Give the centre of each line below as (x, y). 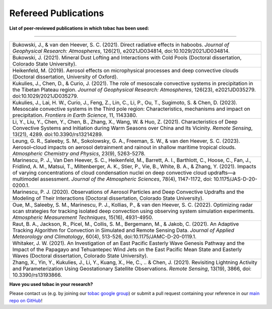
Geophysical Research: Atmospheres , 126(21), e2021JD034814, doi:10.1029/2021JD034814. (121, 51)
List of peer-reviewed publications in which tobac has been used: (79, 28)
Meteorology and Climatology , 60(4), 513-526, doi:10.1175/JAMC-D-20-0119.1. (104, 237)
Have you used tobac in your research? (51, 284)
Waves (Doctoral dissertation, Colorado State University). (80, 256)
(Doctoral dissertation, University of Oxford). (65, 76)
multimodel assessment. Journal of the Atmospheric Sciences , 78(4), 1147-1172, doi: (112, 179)
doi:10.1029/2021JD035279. (45, 96)
